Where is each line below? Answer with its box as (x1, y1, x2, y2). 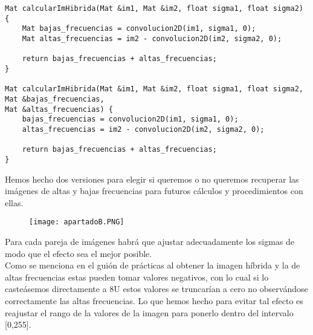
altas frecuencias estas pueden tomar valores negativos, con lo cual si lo (5, 270, 269, 283)
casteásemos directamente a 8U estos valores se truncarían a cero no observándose (5, 282, 308, 295)
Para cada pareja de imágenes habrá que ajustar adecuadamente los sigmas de (5, 235, 295, 247)
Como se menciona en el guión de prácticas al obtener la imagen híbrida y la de (5, 259, 300, 272)
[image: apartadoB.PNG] (29, 218, 124, 227)
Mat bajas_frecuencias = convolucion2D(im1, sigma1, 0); (22, 24, 256, 33)
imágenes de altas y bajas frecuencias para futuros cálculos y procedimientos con (5, 184, 303, 197)
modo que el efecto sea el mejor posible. (5, 247, 152, 259)
